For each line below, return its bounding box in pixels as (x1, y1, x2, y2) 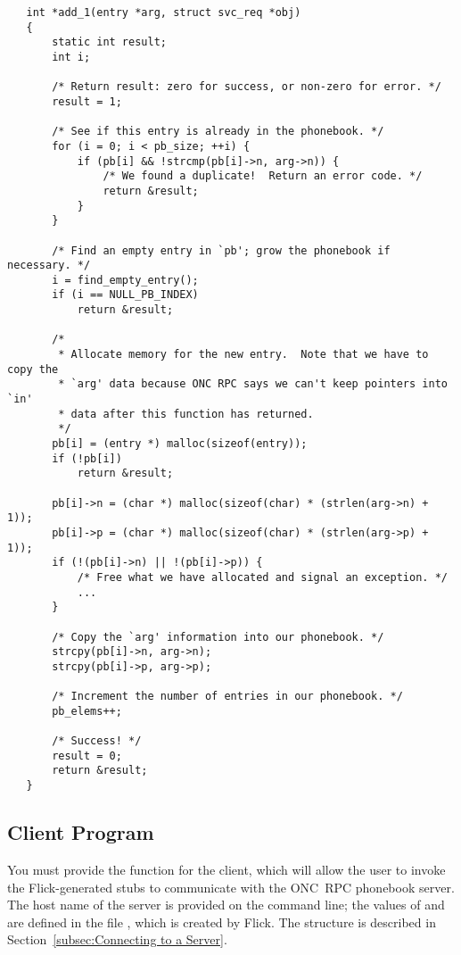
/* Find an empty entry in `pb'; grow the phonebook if (52, 244, 391, 257)
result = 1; (52, 95, 122, 108)
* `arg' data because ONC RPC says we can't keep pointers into (58, 378, 448, 391)
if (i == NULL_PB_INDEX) (52, 288, 199, 302)
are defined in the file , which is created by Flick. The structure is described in (7, 912, 436, 931)
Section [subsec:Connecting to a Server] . (7, 930, 227, 949)
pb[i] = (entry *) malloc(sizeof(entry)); (52, 437, 308, 451)
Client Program (7, 818, 154, 846)
